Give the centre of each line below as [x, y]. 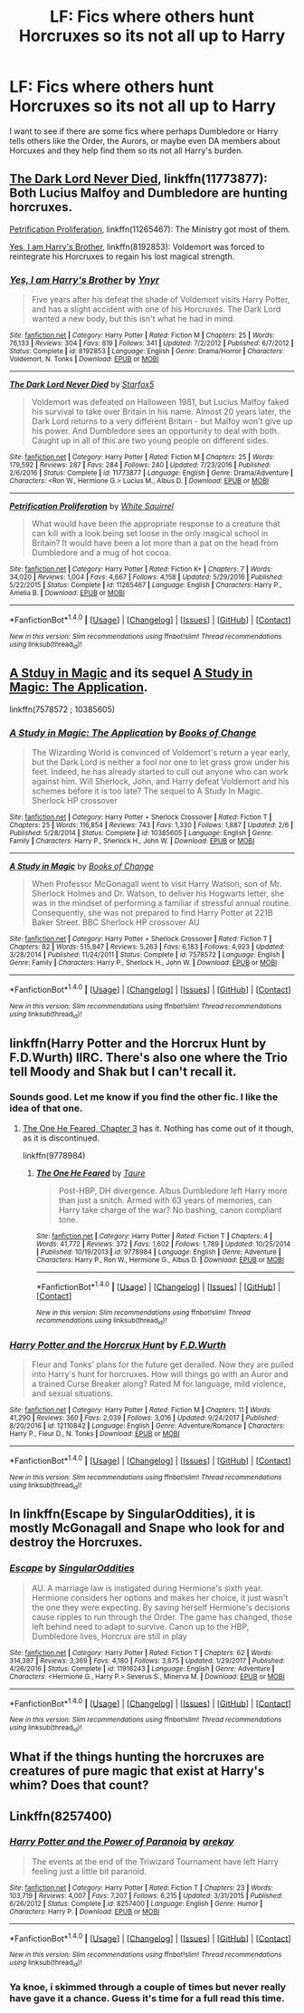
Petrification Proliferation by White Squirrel [92, 506]
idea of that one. [46, 1109]
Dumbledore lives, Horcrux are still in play [109, 1636]
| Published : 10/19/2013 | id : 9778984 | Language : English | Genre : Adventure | [159, 1252]
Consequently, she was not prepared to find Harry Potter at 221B [152, 913]
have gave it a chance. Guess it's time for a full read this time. [147, 1998]
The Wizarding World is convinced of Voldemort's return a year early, [161, 753]
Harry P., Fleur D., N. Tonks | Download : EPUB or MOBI [95, 1434]
